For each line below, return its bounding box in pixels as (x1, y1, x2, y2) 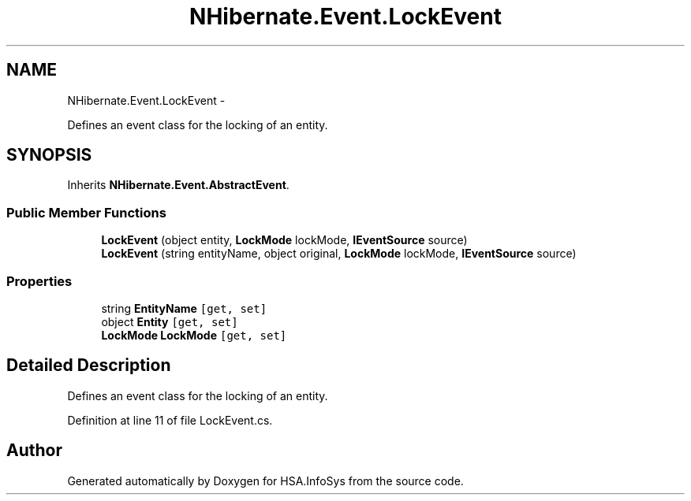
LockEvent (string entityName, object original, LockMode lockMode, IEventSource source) (101, 247, 577, 261)
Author (6, 440, 62, 461)
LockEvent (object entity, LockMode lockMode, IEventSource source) (101, 233, 468, 247)
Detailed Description (6, 355, 171, 376)
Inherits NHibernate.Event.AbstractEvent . (67, 178, 289, 192)
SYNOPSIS (6, 145, 92, 165)
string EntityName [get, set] (101, 301, 267, 315)
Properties (6, 273, 73, 289)
